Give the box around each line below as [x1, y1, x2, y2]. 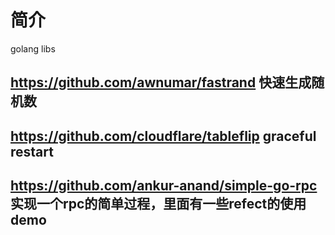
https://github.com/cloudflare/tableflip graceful [10, 127, 317, 145]
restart [10, 143, 54, 160]
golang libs [10, 42, 56, 55]
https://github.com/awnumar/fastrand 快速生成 [10, 74, 312, 91]
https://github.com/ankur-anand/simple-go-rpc [10, 177, 318, 195]
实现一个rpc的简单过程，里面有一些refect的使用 [10, 196, 307, 213]
